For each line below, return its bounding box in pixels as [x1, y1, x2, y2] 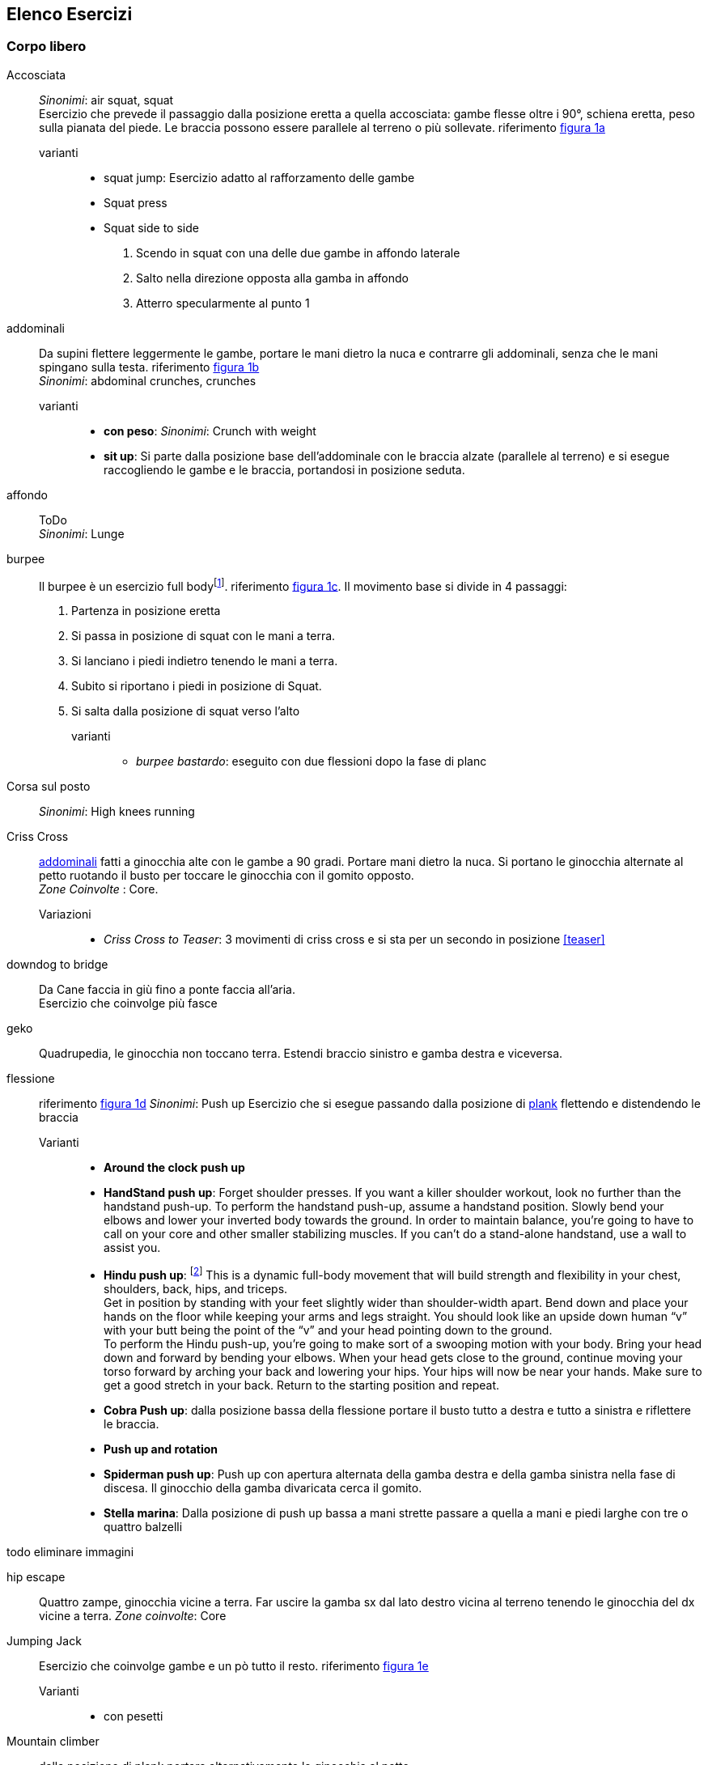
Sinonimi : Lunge [39, 526, 125, 541]
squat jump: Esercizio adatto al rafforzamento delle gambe [104, 170, 415, 185]
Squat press [104, 195, 167, 210]
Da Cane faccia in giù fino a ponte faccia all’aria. [39, 982, 295, 997]
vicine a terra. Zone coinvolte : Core [39, 1609, 227, 1623]
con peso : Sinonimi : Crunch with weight [104, 423, 316, 438]
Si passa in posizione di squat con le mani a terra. [71, 629, 336, 643]
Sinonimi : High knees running [39, 804, 195, 819]
